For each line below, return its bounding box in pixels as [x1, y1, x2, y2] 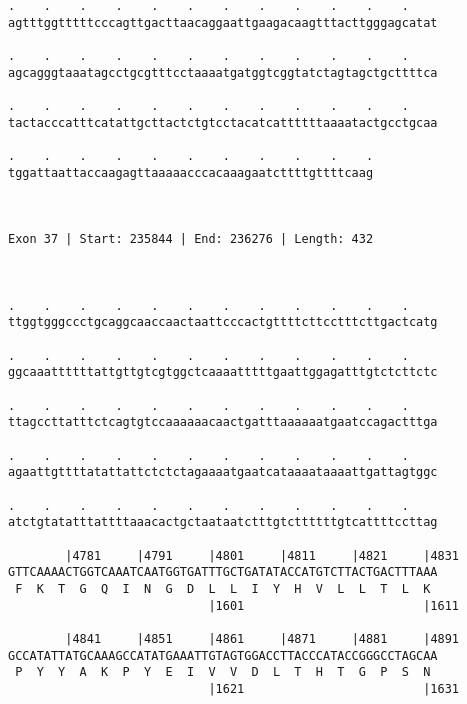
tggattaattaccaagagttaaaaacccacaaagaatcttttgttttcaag [8, 165, 374, 180]
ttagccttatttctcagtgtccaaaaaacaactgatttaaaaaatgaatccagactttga [8, 415, 438, 430]
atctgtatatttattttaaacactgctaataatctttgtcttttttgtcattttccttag [8, 515, 438, 530]
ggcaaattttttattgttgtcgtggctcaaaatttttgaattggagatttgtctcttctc [8, 365, 438, 380]
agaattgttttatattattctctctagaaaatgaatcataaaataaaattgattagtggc [8, 465, 438, 480]
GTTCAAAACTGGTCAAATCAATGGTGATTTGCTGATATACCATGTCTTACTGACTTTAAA [8, 565, 438, 580]
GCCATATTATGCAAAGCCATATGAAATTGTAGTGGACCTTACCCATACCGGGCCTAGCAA [8, 648, 438, 663]
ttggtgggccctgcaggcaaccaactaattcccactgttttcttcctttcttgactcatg [8, 315, 438, 330]
